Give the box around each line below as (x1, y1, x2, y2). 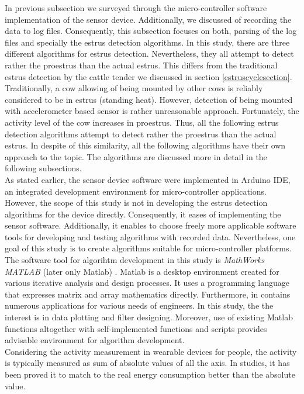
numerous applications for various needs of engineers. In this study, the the (5, 299, 274, 312)
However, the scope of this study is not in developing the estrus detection (5, 196, 268, 209)
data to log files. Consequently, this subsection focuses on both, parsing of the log (5, 25, 297, 37)
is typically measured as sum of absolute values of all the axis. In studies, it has (5, 357, 290, 369)
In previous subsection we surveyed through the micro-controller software (5, 2, 267, 13)
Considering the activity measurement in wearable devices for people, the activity (5, 345, 297, 357)
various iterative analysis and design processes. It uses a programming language (5, 277, 289, 289)
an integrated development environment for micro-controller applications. (5, 185, 267, 197)
